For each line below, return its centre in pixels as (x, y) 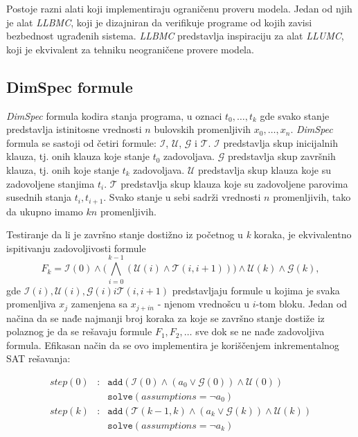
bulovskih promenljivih (203, 129)
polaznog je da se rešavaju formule (79, 331)
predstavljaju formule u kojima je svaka (256, 290)
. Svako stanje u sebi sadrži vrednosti (182, 197)
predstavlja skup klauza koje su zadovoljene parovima (234, 183)
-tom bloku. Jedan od (302, 304)
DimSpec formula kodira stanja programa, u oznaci (114, 115)
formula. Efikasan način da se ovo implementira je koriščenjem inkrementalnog (173, 345)
